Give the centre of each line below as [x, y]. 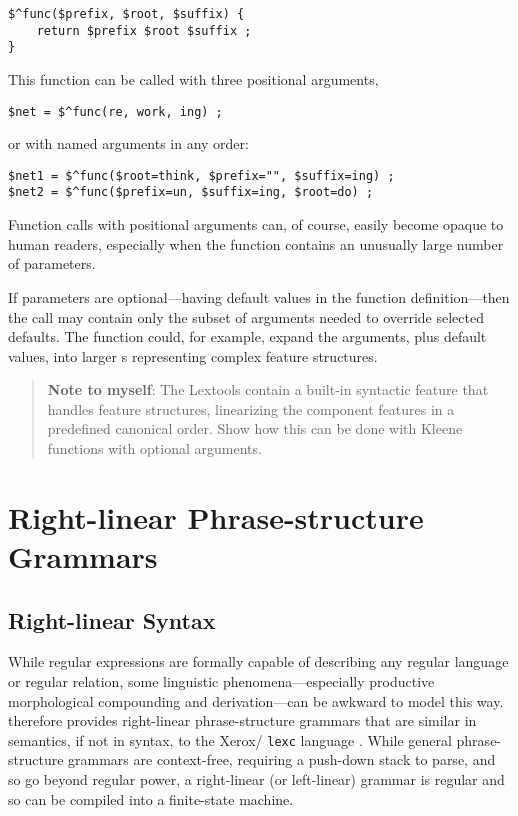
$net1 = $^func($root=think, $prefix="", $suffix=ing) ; [201, 175]
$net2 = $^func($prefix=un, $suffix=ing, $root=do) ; [191, 192]
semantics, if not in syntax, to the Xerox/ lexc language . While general [230, 739]
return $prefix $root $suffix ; [144, 30]
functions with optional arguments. [154, 448]
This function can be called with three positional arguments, [193, 78]
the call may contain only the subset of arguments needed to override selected [246, 316]
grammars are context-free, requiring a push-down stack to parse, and [282, 759]
